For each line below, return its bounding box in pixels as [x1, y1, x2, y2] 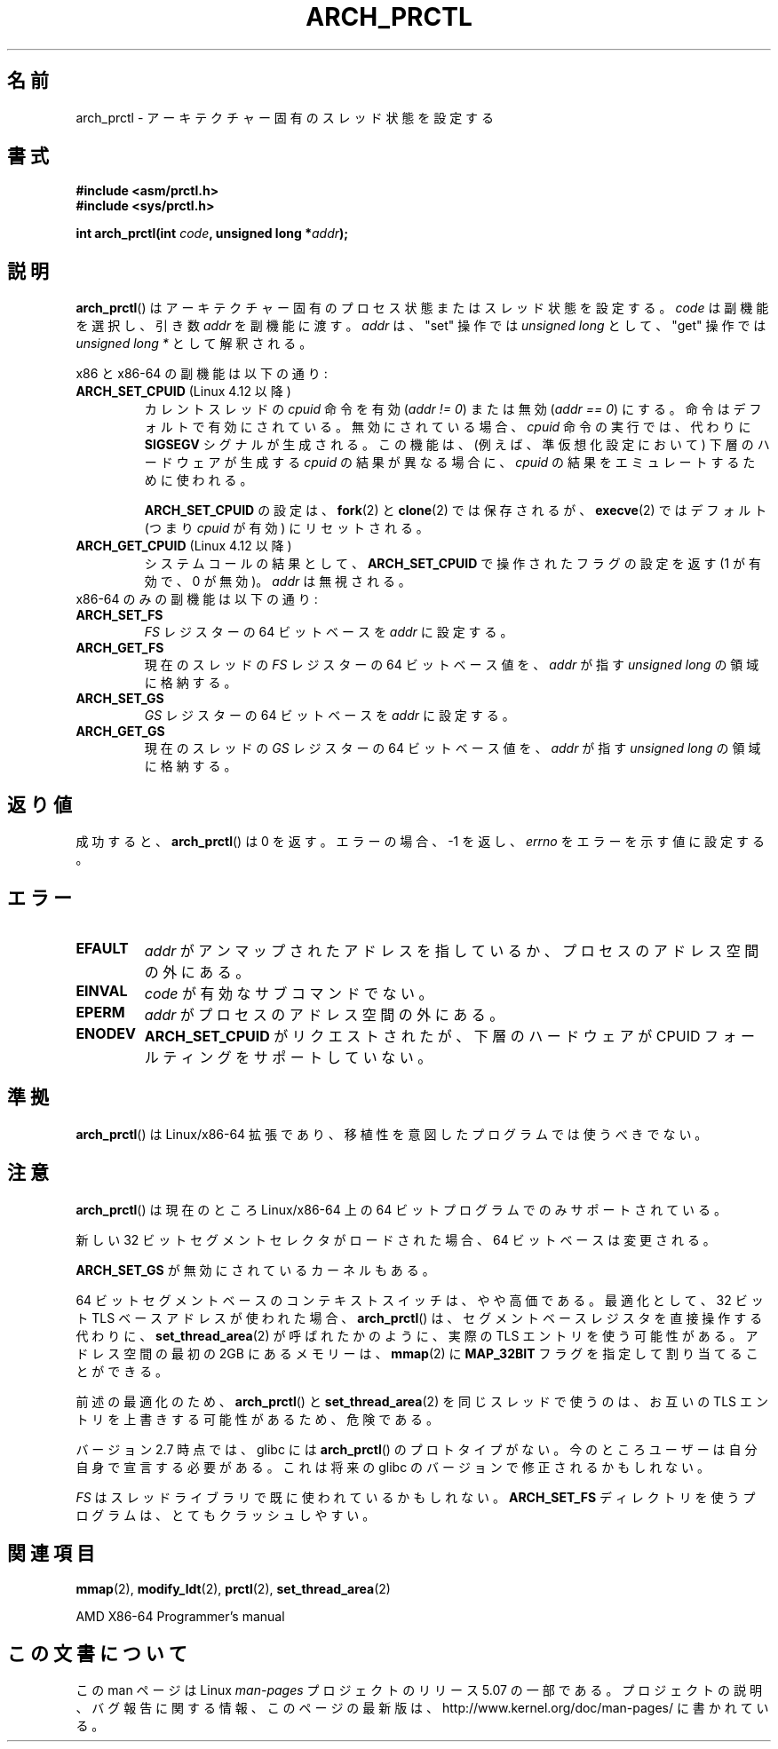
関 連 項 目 [7, 1542, 95, 1565]
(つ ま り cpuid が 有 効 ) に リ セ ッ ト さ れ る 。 [144, 520, 429, 536]
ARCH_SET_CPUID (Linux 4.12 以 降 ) [75, 384, 291, 400]
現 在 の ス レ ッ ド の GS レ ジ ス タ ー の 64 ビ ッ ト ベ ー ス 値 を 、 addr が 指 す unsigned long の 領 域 [144, 740, 761, 756]
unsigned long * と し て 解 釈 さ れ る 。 [75, 336, 313, 352]
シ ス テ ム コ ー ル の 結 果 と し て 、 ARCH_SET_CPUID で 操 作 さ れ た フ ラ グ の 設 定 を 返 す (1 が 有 [144, 556, 762, 572]
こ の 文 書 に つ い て [7, 1642, 187, 1665]
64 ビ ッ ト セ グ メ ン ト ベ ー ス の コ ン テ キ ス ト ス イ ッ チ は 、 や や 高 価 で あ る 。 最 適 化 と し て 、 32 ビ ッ [75, 1292, 764, 1308]
